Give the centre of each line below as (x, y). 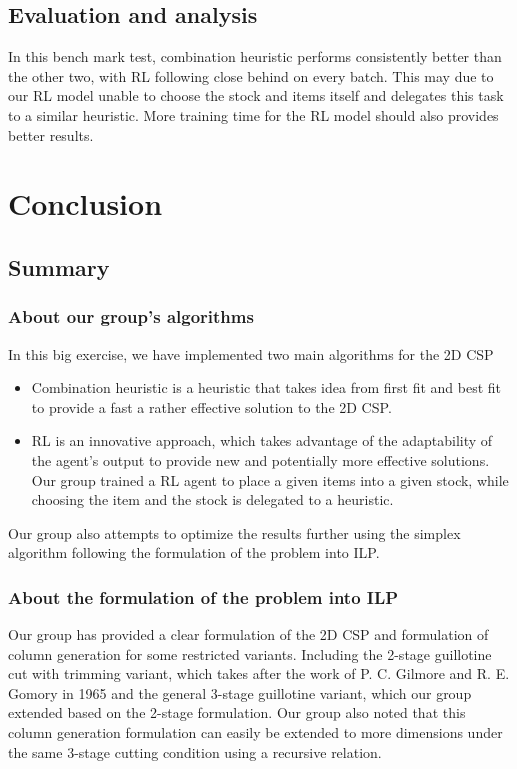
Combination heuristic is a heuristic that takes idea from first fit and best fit (266, 387)
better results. (51, 134)
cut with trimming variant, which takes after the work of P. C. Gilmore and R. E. (259, 673)
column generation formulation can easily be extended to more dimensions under (255, 732)
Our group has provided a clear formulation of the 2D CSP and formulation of (248, 634)
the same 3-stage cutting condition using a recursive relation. (195, 751)
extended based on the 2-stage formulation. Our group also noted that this (237, 712)
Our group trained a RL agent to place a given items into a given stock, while (270, 479)
